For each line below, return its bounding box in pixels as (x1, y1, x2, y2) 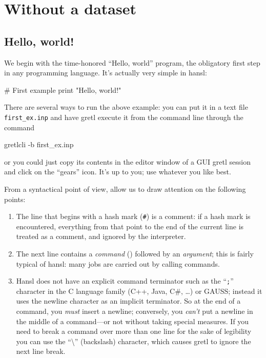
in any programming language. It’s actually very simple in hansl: (4, 67, 207, 78)
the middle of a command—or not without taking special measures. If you (16, 315, 249, 326)
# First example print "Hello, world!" (4, 84, 121, 95)
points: (4, 193, 26, 204)
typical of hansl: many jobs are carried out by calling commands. (16, 258, 220, 269)
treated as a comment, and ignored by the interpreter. (16, 231, 186, 242)
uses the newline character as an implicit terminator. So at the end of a (16, 295, 241, 306)
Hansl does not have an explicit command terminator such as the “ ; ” (16, 275, 234, 286)
